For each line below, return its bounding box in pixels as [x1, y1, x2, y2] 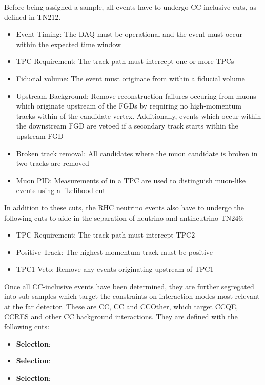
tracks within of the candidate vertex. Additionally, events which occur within [16, 110, 261, 121]
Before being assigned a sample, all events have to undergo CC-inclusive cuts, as [4, 2, 256, 12]
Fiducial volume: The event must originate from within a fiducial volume [16, 73, 245, 83]
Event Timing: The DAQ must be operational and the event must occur [16, 29, 243, 39]
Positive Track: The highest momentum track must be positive [16, 246, 213, 257]
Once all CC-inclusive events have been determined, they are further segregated [4, 281, 254, 291]
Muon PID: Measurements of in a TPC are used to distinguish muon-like [16, 175, 246, 185]
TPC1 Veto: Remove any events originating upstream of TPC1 [16, 264, 214, 274]
